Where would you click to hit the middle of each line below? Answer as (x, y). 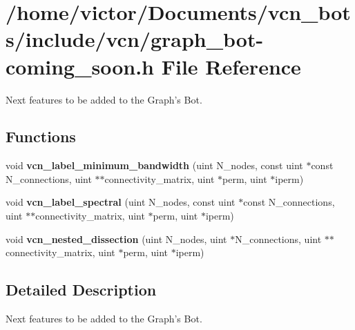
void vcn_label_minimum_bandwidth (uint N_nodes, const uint (154, 165)
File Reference (231, 66)
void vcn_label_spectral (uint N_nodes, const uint (121, 202)
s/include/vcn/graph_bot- (135, 39)
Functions (41, 136)
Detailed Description (81, 290)
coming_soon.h (80, 66)
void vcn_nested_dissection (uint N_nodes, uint (116, 239)
